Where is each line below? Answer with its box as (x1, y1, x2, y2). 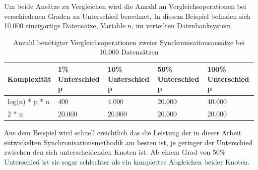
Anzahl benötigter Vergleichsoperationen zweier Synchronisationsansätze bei (13, 37, 245, 47)
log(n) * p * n (7, 96, 50, 106)
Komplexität (7, 73, 51, 84)
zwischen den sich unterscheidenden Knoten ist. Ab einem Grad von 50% (4, 147, 226, 157)
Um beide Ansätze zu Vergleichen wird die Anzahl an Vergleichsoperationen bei (4, 1, 246, 11)
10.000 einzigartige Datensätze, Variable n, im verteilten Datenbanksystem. (4, 20, 233, 31)
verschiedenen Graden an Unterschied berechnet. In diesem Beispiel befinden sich (4, 10, 251, 21)
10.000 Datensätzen (99, 47, 159, 57)
